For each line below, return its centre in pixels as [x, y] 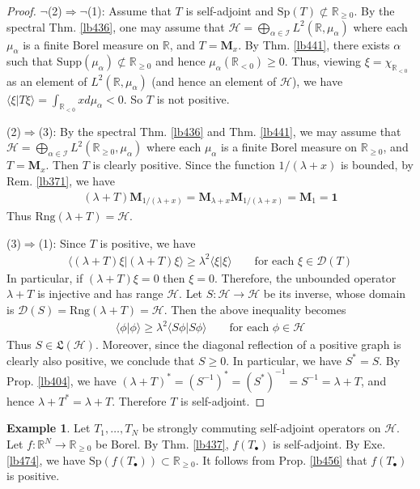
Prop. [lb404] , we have [62, 380]
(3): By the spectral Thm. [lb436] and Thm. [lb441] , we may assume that [220, 131]
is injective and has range [100, 293]
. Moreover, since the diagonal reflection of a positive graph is [248, 344]
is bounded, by [377, 165]
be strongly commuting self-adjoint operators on [261, 428]
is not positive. [193, 98]
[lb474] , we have [46, 459]
